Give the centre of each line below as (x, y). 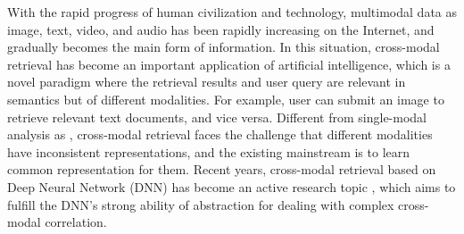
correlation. (76, 222)
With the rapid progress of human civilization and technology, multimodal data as (232, 12)
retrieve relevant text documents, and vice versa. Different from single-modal (217, 117)
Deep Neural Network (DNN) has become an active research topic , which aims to (232, 186)
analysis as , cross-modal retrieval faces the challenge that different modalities (220, 134)
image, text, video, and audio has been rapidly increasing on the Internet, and (221, 29)
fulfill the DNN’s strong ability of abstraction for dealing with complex (201, 204)
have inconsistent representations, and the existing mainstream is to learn (209, 151)
